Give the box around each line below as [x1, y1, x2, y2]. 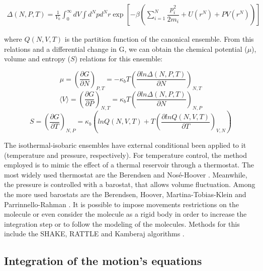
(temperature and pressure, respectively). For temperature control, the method [4, 149, 247, 160]
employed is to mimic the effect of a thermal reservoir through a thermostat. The [4, 159, 254, 170]
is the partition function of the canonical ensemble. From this [64, 34, 254, 44]
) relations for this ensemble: [74, 53, 163, 64]
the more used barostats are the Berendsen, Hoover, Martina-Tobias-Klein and [4, 189, 246, 200]
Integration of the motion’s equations [4, 253, 202, 268]
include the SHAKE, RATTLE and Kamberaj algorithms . [4, 228, 185, 239]
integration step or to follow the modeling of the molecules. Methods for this [4, 218, 240, 229]
